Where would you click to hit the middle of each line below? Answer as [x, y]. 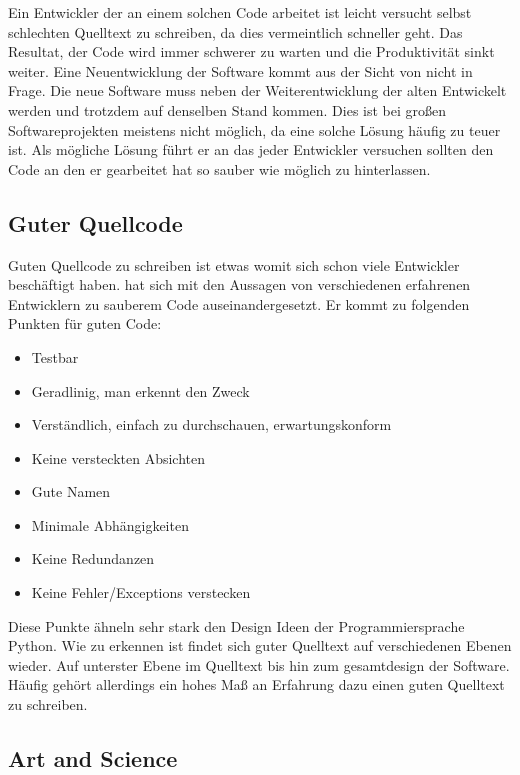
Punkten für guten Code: [85, 323]
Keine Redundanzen [93, 558]
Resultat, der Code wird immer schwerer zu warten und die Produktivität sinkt [251, 51]
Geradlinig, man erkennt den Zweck [140, 390]
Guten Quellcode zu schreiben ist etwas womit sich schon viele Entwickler [234, 264]
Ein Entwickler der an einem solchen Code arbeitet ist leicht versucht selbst [240, 12]
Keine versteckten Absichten [118, 457]
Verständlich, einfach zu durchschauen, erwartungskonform [211, 424]
